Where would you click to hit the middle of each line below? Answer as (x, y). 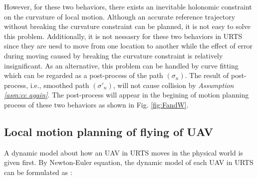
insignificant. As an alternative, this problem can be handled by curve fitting (121, 65)
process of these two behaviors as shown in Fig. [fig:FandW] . (96, 104)
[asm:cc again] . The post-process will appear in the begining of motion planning (127, 95)
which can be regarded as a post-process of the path (84, 75)
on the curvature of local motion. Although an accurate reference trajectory (120, 16)
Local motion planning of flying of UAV (109, 131)
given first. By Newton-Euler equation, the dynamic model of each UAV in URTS (129, 162)
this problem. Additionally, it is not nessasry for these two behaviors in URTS (123, 36)
